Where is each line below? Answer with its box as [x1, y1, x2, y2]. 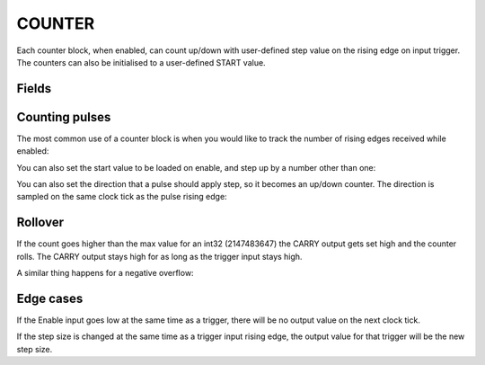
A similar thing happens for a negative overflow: [16, 268, 194, 279]
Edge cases [16, 290, 84, 306]
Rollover [16, 215, 65, 230]
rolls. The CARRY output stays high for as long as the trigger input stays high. [16, 251, 303, 262]
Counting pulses [16, 109, 111, 125]
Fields [16, 81, 52, 96]
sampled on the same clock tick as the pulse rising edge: [16, 191, 228, 202]
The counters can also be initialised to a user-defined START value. [16, 57, 266, 67]
